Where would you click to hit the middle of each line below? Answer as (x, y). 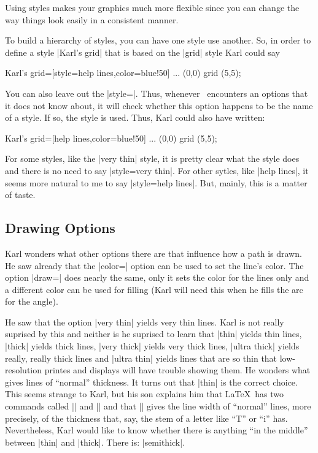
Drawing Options (60, 228)
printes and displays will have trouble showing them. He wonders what (177, 370)
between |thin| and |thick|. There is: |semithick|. (95, 442)
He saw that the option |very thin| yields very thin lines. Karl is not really (145, 322)
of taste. (20, 195)
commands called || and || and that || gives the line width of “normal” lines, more (158, 406)
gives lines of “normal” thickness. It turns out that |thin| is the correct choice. (151, 382)
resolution (24, 370)
